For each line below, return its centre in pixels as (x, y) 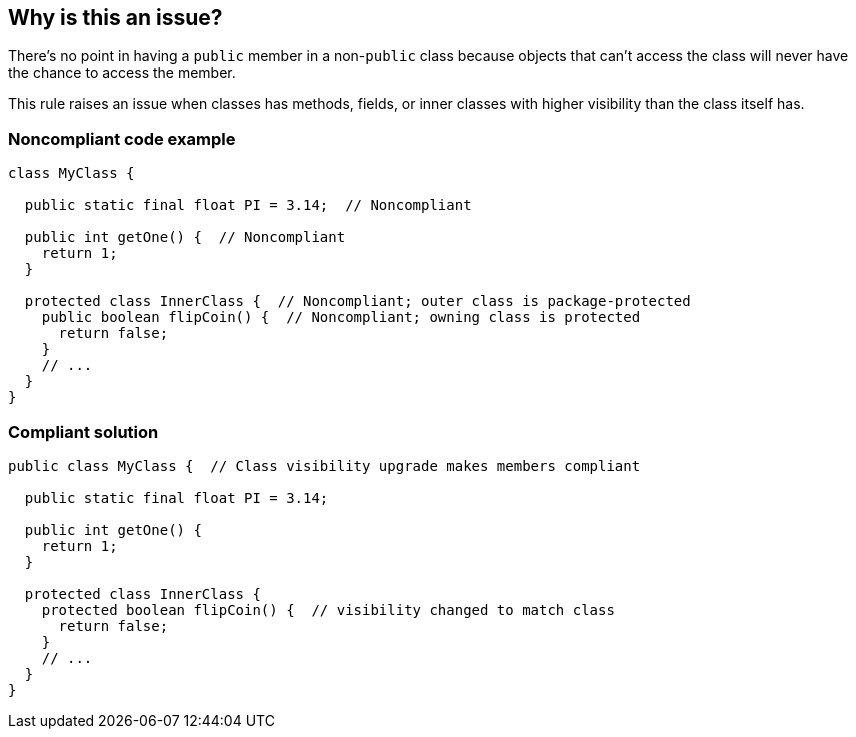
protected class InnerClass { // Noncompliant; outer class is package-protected (357, 301)
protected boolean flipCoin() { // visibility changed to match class (328, 609)
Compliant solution (83, 431)
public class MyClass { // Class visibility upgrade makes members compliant (324, 465)
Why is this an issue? (115, 17)
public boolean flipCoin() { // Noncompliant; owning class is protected (341, 317)
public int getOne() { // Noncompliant (185, 237)
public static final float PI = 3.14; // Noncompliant (248, 205)
